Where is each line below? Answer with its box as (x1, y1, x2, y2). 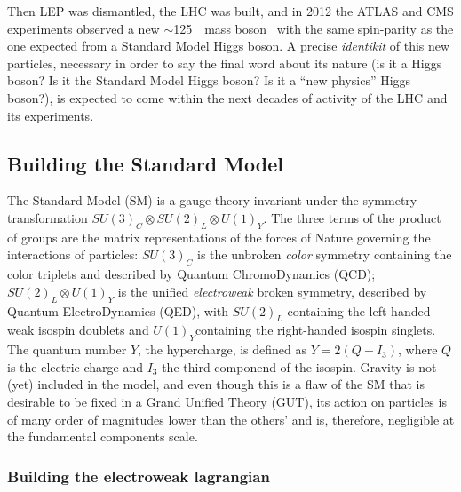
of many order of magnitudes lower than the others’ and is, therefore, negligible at (7, 409, 455, 428)
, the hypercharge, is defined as (138, 340, 307, 359)
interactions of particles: (7, 245, 139, 264)
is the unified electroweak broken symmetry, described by (117, 282, 427, 300)
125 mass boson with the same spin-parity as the (173, 19, 454, 37)
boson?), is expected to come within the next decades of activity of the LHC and (7, 88, 448, 107)
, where (398, 340, 438, 359)
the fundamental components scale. (7, 427, 198, 446)
